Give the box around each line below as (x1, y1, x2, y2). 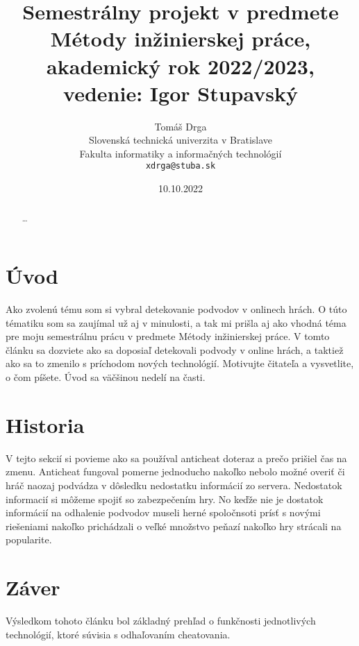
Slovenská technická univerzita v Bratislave (88, 133, 273, 147)
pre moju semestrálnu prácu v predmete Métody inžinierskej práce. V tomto (6, 329, 330, 343)
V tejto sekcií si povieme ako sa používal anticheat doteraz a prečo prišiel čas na (6, 450, 347, 465)
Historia (6, 410, 85, 439)
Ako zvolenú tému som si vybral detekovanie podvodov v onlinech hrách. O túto (6, 302, 347, 316)
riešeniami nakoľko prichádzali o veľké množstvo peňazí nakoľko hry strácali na (6, 518, 342, 533)
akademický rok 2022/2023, (47, 51, 315, 80)
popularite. (6, 532, 52, 547)
